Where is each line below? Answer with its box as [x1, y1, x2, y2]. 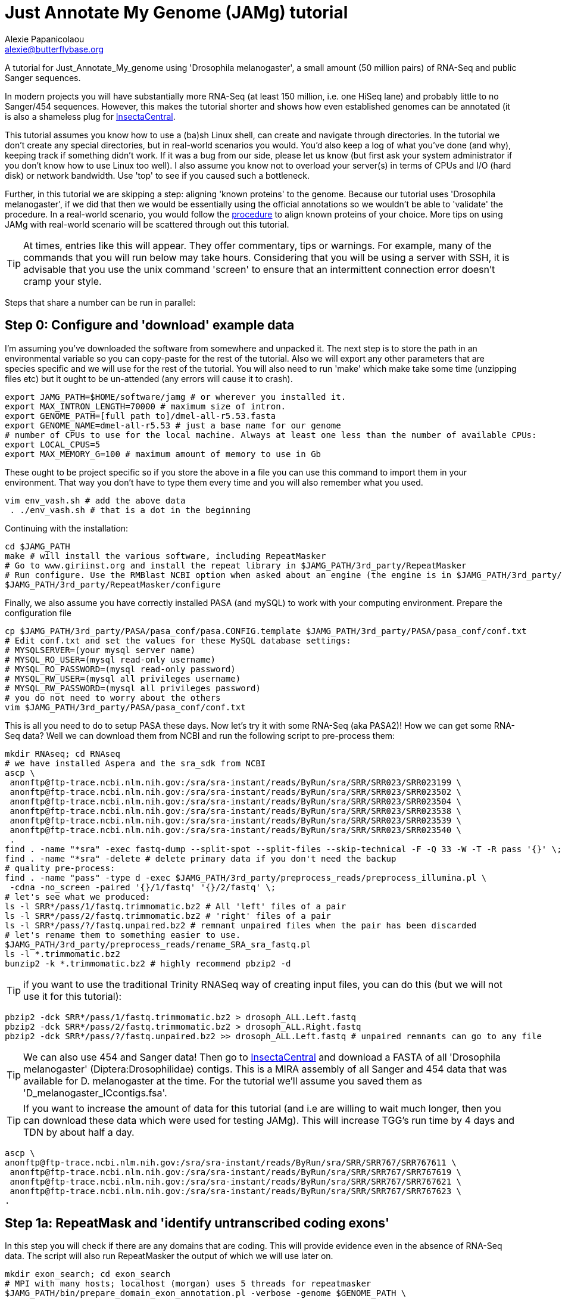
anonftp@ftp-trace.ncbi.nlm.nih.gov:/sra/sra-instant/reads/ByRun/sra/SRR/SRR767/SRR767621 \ [10, 1176, 462, 1186]
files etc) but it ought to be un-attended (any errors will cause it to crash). [5, 373, 293, 384]
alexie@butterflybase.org [5, 43, 104, 54]
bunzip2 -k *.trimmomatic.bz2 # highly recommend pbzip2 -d [5, 958, 291, 968]
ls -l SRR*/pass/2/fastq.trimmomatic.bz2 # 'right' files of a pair [5, 910, 331, 921]
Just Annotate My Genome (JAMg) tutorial [5, 2, 348, 23]
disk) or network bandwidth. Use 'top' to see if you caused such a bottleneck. [5, 170, 310, 181]
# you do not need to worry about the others [5, 692, 221, 703]
